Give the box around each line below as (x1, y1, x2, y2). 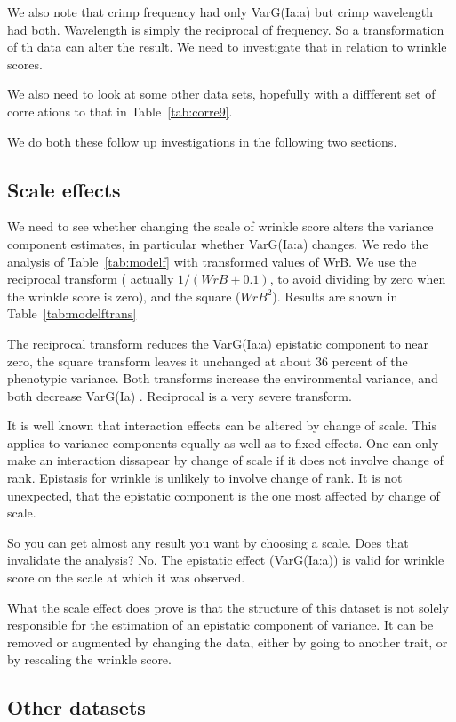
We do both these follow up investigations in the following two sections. (7, 132, 397, 150)
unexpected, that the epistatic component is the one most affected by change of (7, 485, 440, 504)
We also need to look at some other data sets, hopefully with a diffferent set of (7, 84, 436, 103)
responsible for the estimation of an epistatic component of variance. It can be (7, 615, 434, 634)
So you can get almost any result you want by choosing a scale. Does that (7, 533, 409, 551)
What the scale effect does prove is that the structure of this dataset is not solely (7, 598, 449, 616)
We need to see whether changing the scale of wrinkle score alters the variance (7, 217, 434, 236)
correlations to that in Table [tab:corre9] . (7, 101, 233, 120)
